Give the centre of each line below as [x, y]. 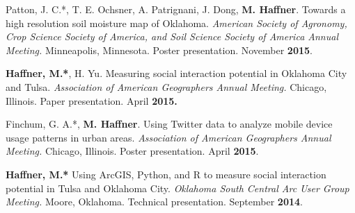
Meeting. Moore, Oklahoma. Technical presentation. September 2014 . [154, 202]
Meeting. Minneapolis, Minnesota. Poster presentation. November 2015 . [159, 50]
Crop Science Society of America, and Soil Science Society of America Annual [172, 36]
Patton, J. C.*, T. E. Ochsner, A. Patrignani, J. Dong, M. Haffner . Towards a [176, 9]
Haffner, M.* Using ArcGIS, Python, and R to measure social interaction [166, 174]
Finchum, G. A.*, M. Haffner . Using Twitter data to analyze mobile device [169, 124]
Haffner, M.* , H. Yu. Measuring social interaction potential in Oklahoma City [176, 73]
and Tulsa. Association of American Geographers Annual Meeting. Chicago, [166, 86]
